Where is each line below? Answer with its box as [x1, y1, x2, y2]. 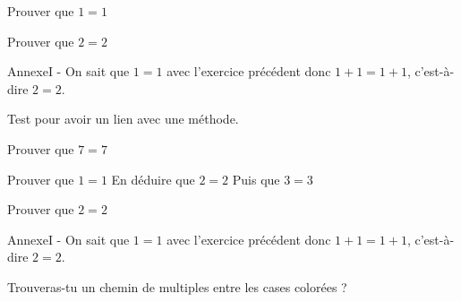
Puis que [232, 169, 280, 188]
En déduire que [111, 169, 195, 188]
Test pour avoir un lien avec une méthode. [7, 109, 239, 128]
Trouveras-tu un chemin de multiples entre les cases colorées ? [7, 277, 347, 296]
